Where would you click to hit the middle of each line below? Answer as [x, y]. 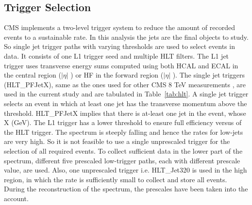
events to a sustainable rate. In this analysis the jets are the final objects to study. [126, 37]
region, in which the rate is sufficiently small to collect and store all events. [116, 179]
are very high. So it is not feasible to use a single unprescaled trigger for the [117, 141]
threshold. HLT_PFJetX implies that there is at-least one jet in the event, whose [125, 113]
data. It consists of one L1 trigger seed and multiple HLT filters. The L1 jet [117, 55]
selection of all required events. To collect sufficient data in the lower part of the [123, 150]
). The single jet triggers [209, 75]
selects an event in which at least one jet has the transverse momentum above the [126, 103]
